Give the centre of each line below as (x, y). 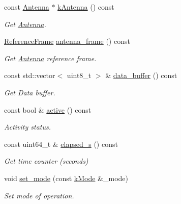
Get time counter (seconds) (46, 161)
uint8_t (79, 75)
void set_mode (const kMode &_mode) (66, 178)
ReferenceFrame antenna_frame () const (67, 41)
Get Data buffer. (30, 92)
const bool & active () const (48, 109)
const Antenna (27, 7)
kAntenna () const (86, 7)
